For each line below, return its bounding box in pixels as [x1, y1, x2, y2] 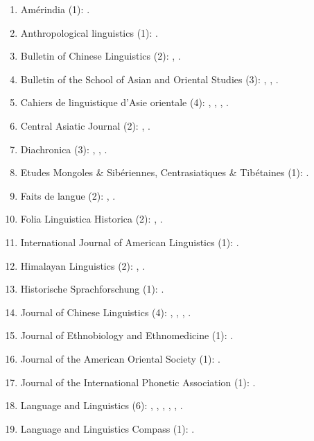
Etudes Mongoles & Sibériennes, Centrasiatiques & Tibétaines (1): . [20, 165, 309, 180]
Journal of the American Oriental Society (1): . [20, 351, 220, 365]
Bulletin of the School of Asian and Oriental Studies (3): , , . [20, 71, 279, 86]
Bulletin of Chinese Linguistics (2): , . [20, 49, 181, 63]
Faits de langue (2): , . [20, 188, 116, 202]
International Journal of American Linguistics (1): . [20, 234, 239, 249]
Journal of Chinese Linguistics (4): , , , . [20, 304, 191, 319]
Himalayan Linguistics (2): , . [20, 258, 146, 273]
